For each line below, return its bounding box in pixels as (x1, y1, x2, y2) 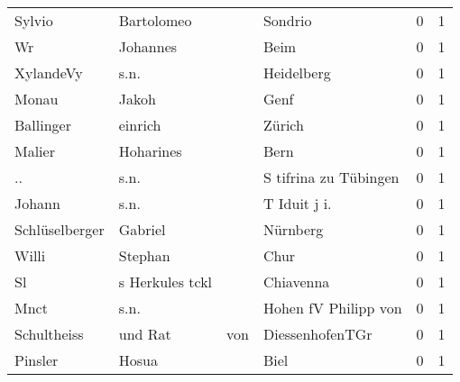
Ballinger (14, 114, 71, 135)
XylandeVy (14, 62, 83, 83)
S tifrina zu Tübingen (262, 167, 400, 187)
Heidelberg (262, 62, 331, 83)
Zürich (262, 114, 304, 135)
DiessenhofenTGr (262, 323, 373, 344)
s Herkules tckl (118, 271, 213, 292)
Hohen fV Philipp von (262, 297, 402, 318)
